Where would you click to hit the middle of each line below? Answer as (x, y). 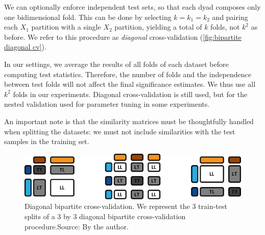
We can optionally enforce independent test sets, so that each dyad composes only (132, 7)
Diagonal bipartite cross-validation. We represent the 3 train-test (126, 206)
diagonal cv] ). (25, 47)
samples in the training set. (47, 141)
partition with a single (66, 27)
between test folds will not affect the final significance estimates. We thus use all (130, 84)
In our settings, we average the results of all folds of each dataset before (116, 64)
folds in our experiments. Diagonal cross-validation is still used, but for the (130, 94)
